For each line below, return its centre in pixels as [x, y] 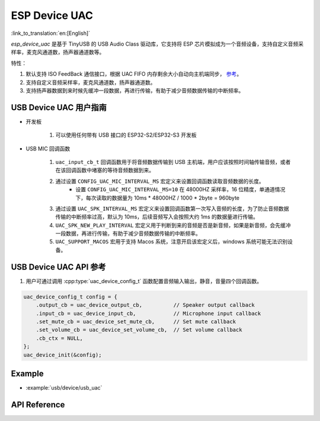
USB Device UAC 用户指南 [59, 107]
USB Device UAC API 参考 [58, 267]
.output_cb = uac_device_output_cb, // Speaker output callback [145, 305]
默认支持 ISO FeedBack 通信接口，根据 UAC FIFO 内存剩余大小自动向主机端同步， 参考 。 [134, 74]
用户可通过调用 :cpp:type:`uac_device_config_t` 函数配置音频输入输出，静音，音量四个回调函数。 [144, 281]
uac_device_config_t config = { [71, 297]
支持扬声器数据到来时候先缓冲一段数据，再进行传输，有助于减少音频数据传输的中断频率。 [135, 90]
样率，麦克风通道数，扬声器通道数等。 [58, 52]
